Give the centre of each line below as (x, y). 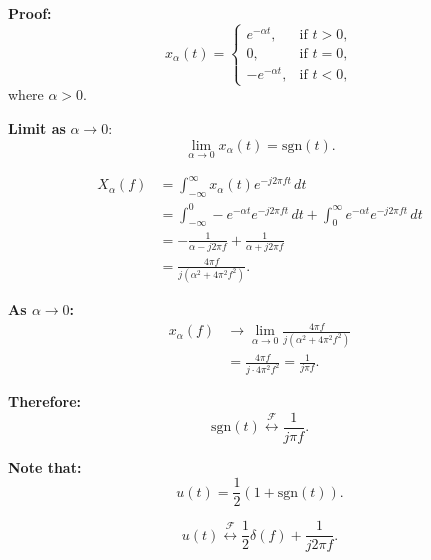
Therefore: (44, 401)
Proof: (30, 13)
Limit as (37, 127)
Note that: (45, 466)
